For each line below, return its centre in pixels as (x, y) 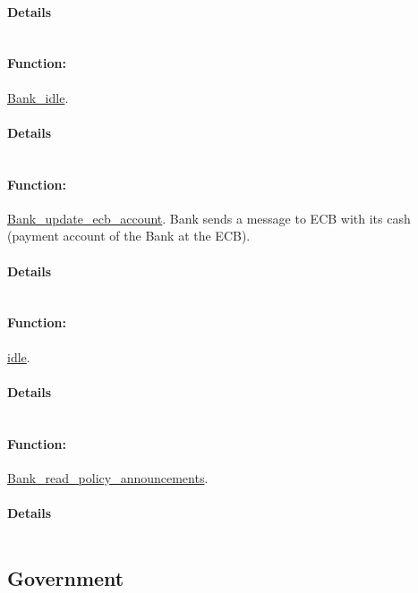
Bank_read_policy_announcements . (108, 477)
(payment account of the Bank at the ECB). (129, 236)
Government (66, 577)
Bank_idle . (38, 97)
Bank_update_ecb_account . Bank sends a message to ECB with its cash (209, 218)
